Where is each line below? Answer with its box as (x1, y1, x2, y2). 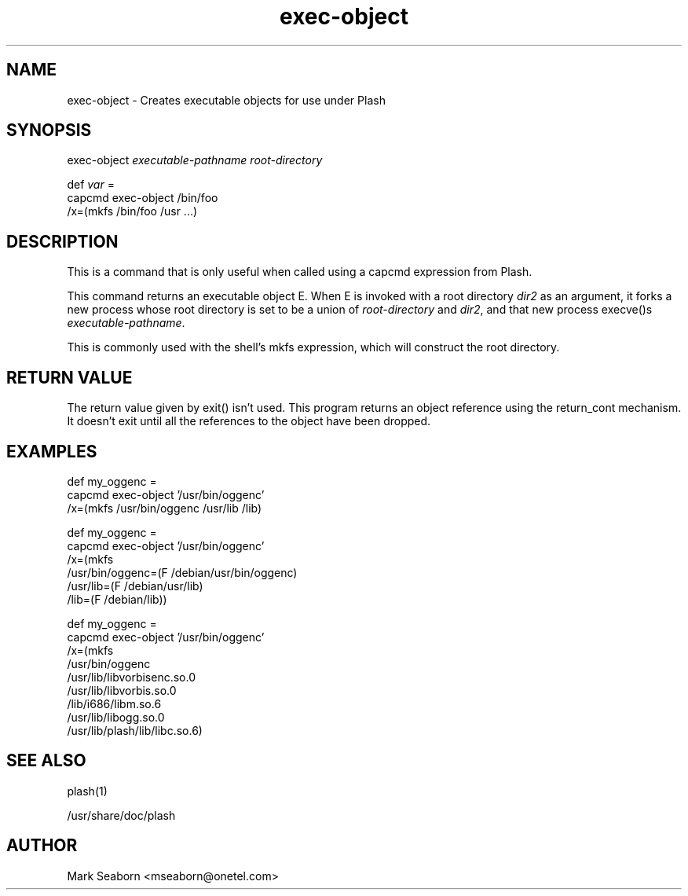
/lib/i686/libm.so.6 (67, 696, 162, 711)
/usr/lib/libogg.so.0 (67, 710, 165, 724)
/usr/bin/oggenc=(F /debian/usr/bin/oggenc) (67, 565, 298, 579)
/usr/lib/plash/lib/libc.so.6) (67, 723, 203, 737)
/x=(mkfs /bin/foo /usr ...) (67, 204, 198, 218)
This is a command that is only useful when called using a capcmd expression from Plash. (67, 265, 532, 279)
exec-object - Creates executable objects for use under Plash (67, 93, 386, 107)
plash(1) (67, 784, 108, 798)
